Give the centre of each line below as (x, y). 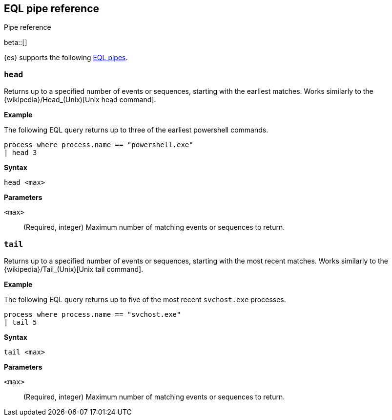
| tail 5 (21, 322)
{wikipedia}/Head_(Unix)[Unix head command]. (80, 100)
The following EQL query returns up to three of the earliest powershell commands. (136, 130)
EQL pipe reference (52, 9)
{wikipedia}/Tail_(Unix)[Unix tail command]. (74, 269)
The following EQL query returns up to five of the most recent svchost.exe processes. (145, 299)
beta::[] (16, 43)
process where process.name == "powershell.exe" (99, 145)
